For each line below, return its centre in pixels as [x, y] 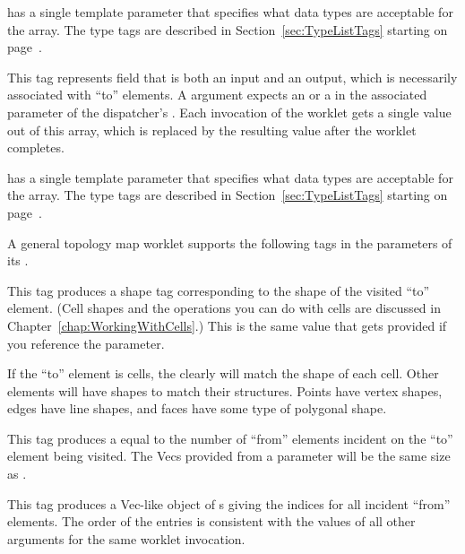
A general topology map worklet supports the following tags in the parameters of [230, 242]
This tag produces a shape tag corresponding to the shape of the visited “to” [219, 290]
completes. [36, 147]
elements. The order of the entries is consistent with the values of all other [211, 521]
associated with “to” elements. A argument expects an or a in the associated [217, 95]
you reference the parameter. [86, 343]
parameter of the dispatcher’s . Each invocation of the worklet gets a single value [229, 112]
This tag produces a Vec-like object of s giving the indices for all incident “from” [229, 503]
